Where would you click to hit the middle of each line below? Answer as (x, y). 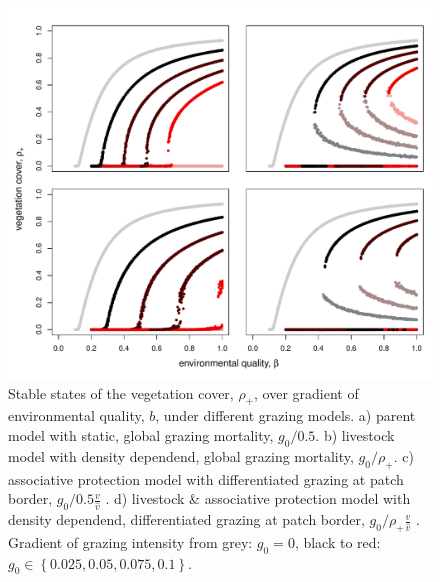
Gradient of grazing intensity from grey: (130, 541)
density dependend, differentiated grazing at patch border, (186, 519)
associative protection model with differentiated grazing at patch (206, 478)
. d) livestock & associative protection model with (258, 498)
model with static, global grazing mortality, (141, 434)
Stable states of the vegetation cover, (121, 392)
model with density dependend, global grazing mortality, (181, 455)
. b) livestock (355, 434)
